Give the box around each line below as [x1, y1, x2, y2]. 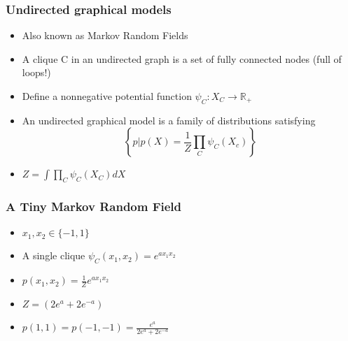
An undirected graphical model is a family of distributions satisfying [22, 113, 316, 127]
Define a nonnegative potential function [22, 89, 192, 103]
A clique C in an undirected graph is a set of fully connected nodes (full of [22, 51, 342, 66]
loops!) [22, 65, 51, 80]
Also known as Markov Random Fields [22, 28, 188, 43]
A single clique [22, 248, 85, 263]
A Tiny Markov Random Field [6, 198, 182, 215]
